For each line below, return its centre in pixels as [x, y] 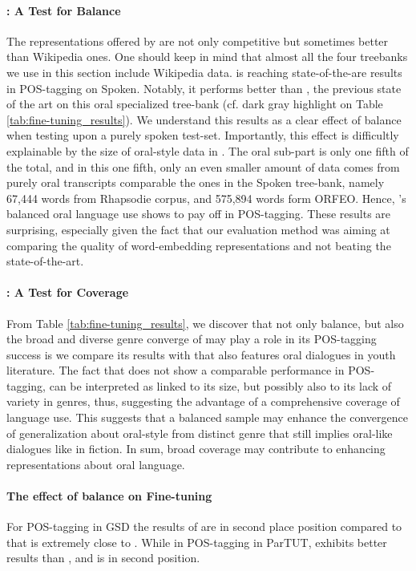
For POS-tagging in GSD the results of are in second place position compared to [204, 526]
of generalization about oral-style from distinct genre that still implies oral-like [200, 433]
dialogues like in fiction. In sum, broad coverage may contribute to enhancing [196, 449]
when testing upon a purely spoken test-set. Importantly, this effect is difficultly [203, 135]
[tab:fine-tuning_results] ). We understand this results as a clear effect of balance [204, 119]
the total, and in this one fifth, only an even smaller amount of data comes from [203, 166]
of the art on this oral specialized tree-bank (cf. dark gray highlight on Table [195, 104]
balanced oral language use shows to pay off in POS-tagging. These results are [199, 214]
